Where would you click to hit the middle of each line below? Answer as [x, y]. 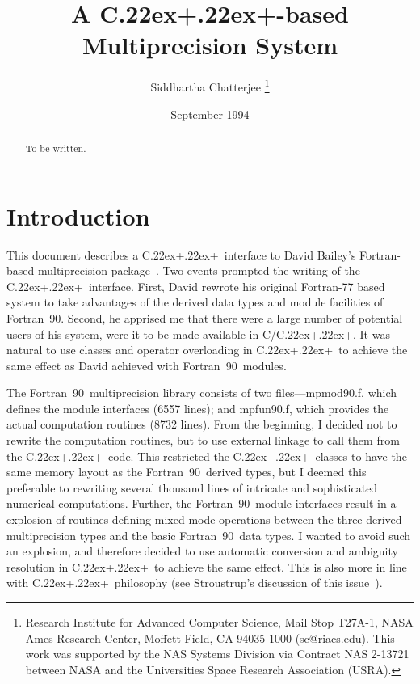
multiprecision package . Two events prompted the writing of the [199, 270]
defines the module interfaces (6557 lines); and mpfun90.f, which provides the [198, 408]
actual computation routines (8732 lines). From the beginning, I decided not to [202, 424]
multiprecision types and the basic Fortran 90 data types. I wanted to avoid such [209, 535]
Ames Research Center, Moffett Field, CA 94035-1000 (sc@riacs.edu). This [210, 638]
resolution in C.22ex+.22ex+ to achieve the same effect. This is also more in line [207, 566]
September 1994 [210, 114]
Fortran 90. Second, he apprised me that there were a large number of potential [205, 317]
